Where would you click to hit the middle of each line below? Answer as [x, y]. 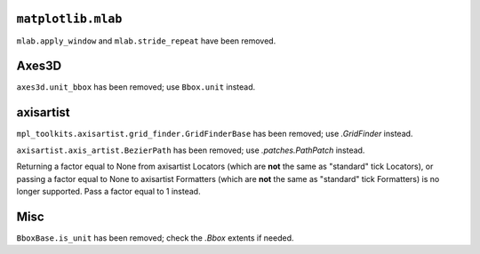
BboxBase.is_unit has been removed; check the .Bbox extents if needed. [155, 238]
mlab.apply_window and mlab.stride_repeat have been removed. [146, 41]
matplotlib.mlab [69, 19]
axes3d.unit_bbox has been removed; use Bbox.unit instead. [136, 87]
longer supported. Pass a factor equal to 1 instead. [108, 191]
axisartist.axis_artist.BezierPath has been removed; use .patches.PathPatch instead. [191, 150]
